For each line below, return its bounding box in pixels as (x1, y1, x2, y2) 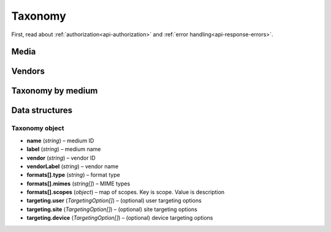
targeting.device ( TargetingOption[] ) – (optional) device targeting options (26, 214, 213, 222)
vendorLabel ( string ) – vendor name (26, 163, 119, 170)
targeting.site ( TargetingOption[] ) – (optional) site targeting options (26, 206, 197, 213)
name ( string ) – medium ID (26, 137, 94, 144)
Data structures (11, 105, 73, 116)
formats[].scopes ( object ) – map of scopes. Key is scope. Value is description (26, 188, 225, 196)
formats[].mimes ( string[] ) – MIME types (26, 180, 131, 187)
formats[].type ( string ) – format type (26, 171, 121, 179)
